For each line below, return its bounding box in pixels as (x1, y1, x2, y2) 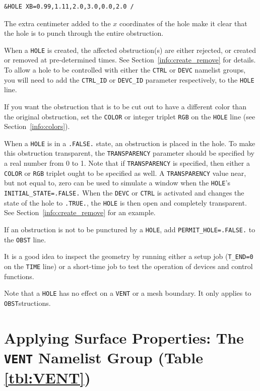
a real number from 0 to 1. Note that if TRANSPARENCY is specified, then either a (4, 158, 250, 168)
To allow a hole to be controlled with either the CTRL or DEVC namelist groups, (4, 64, 246, 75)
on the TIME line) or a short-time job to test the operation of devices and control (4, 260, 253, 271)
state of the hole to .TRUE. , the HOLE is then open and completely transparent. (4, 197, 247, 208)
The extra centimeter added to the (4, 18, 111, 28)
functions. (4, 271, 34, 281)
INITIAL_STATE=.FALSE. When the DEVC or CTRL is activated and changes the (4, 187, 244, 198)
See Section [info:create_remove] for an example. (4, 207, 156, 218)
